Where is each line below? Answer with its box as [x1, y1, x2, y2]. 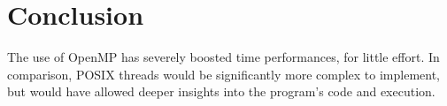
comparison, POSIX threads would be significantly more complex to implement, [7, 64, 440, 83]
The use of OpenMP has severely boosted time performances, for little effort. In [7, 48, 440, 66]
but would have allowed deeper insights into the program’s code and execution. [7, 82, 435, 101]
